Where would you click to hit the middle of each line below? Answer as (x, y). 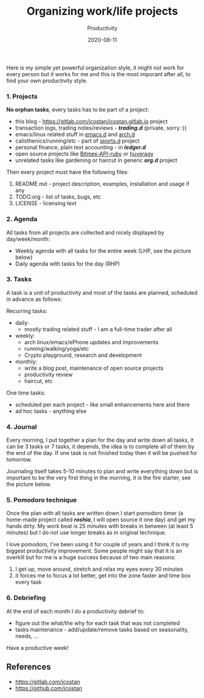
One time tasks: (26, 393)
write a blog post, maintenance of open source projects (94, 368)
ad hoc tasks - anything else (51, 411)
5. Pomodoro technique (42, 500)
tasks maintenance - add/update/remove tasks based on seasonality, (102, 629)
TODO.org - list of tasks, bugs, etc (58, 197)
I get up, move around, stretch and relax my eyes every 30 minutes (99, 569)
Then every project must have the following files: (68, 172)
